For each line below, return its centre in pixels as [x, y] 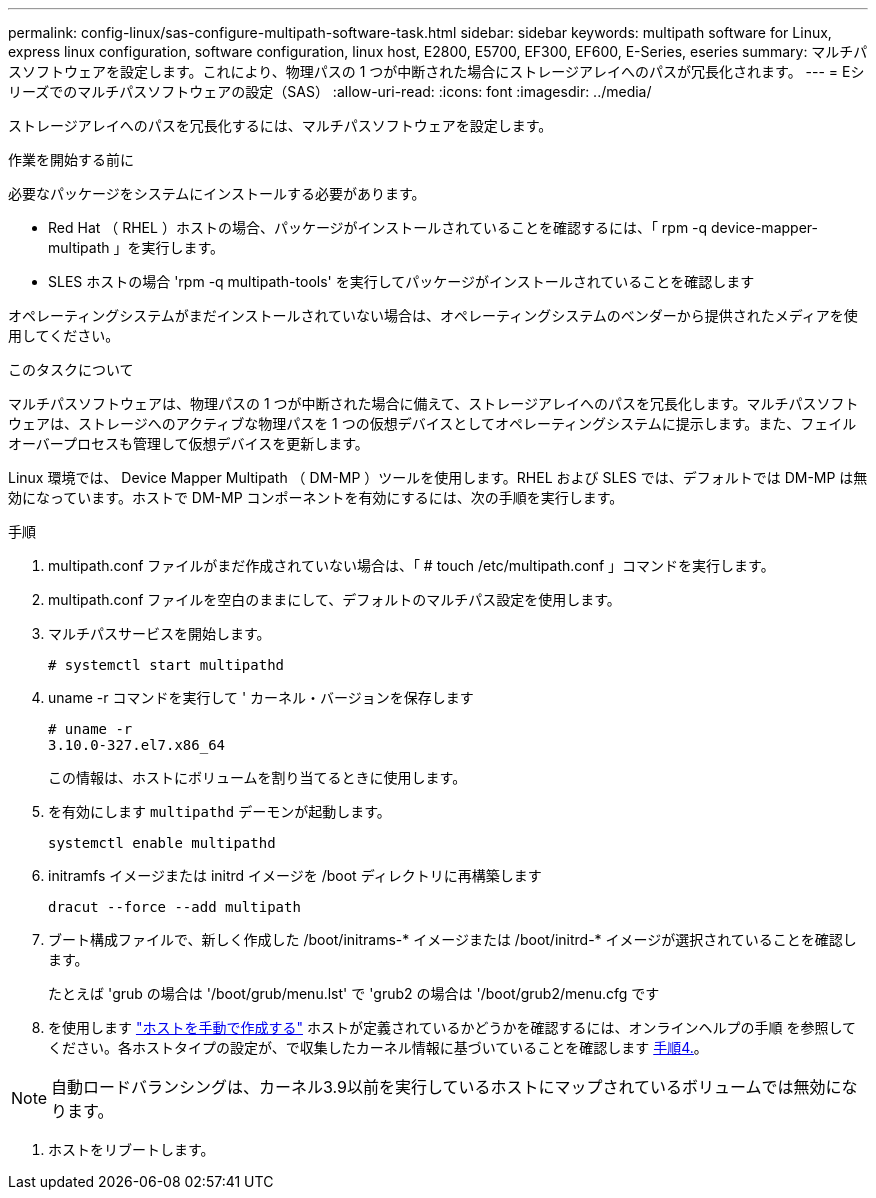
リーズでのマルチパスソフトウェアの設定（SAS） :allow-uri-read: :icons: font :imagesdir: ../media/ [330, 91]
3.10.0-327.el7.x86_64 [137, 745]
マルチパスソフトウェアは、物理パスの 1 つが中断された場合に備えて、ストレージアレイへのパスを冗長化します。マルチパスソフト [433, 403]
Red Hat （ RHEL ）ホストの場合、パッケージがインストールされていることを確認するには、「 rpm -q [378, 227]
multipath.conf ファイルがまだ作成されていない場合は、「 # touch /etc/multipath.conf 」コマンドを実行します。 [411, 565]
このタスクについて [71, 369]
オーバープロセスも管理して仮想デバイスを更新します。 [188, 443]
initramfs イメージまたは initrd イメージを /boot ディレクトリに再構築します [295, 875]
